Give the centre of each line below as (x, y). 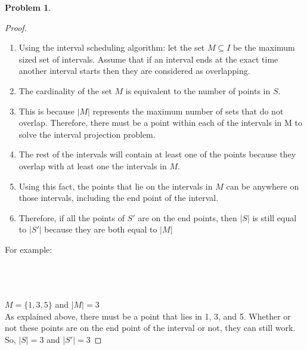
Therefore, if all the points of (72, 217)
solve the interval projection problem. (87, 134)
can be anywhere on (263, 186)
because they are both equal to (101, 229)
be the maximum (264, 47)
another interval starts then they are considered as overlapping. (134, 71)
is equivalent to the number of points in (198, 90)
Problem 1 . (28, 7)
